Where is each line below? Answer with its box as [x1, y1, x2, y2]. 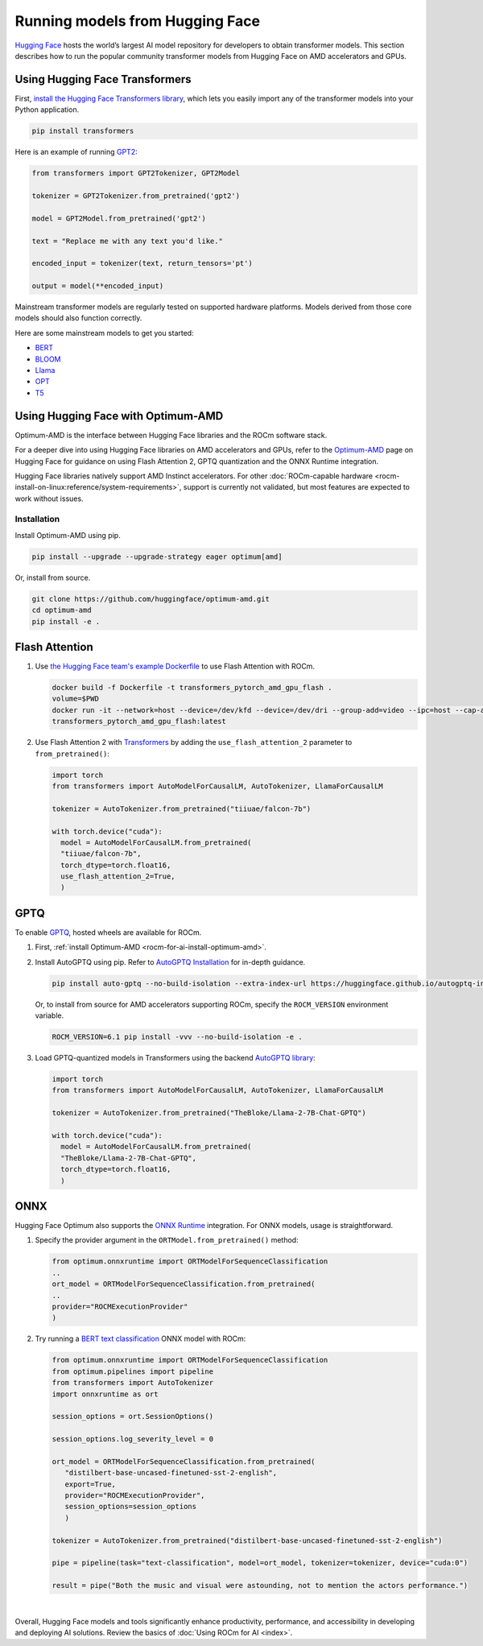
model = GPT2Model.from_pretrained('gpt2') [31, 213, 207, 223]
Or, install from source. [14, 573, 91, 582]
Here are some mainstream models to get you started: [14, 328, 194, 337]
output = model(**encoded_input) [31, 282, 164, 291]
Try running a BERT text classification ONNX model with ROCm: [35, 1334, 246, 1344]
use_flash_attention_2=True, [60, 872, 176, 881]
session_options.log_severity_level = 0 [52, 1434, 213, 1444]
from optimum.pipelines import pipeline [52, 1367, 213, 1376]
